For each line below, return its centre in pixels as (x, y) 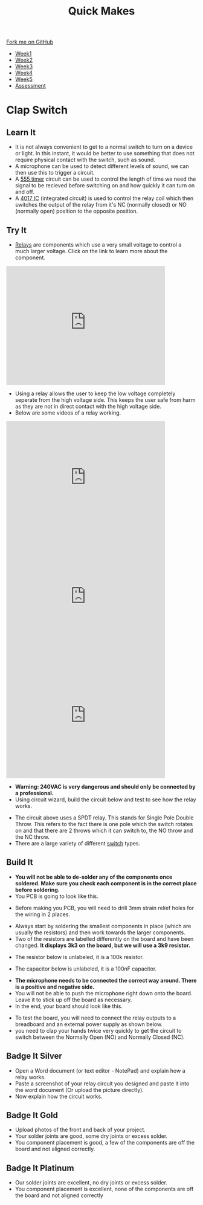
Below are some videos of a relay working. (68, 413)
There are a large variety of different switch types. (78, 843)
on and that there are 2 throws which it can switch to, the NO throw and (104, 830)
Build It (20, 862)
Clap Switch (37, 110)
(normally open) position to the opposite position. (76, 211)
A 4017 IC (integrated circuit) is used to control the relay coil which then (104, 198)
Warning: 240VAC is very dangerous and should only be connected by (105, 787)
